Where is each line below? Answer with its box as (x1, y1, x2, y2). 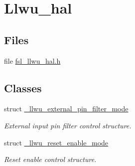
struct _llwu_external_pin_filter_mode (4, 103, 129, 114)
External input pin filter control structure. (4, 120, 132, 130)
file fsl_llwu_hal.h (4, 55, 61, 66)
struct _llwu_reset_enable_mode (4, 137, 109, 147)
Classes (4, 80, 42, 95)
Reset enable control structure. (4, 154, 97, 164)
